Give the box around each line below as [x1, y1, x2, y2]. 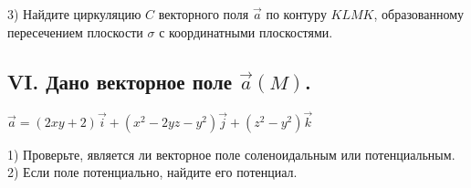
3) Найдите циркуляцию [7, 5, 141, 23]
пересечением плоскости [7, 22, 143, 41]
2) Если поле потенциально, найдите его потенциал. [7, 162, 298, 182]
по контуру [266, 5, 327, 23]
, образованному [373, 5, 465, 23]
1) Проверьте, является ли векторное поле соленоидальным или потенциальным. [7, 144, 455, 163]
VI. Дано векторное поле [7, 67, 233, 95]
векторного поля [158, 5, 249, 23]
